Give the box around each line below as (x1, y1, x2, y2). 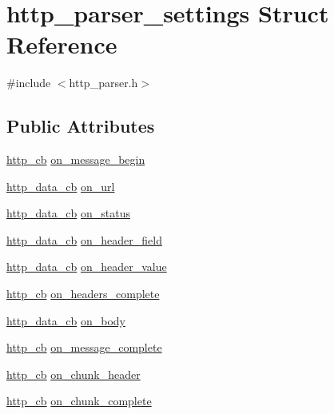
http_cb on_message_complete (6, 339, 162, 356)
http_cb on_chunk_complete (6, 392, 152, 409)
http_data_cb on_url (6, 177, 115, 194)
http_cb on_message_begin (6, 151, 145, 168)
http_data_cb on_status (6, 205, 130, 221)
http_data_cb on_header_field (6, 231, 162, 248)
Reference (6, 28, 117, 61)
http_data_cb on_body (6, 312, 126, 328)
